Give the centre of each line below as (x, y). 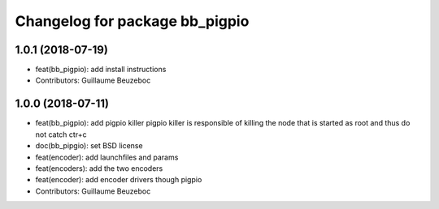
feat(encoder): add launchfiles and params (107, 157)
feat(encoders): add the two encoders (99, 168)
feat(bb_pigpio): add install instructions (101, 70)
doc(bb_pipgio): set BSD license (89, 146)
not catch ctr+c (61, 134)
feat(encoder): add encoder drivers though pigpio (119, 180)
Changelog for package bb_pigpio (132, 21)
